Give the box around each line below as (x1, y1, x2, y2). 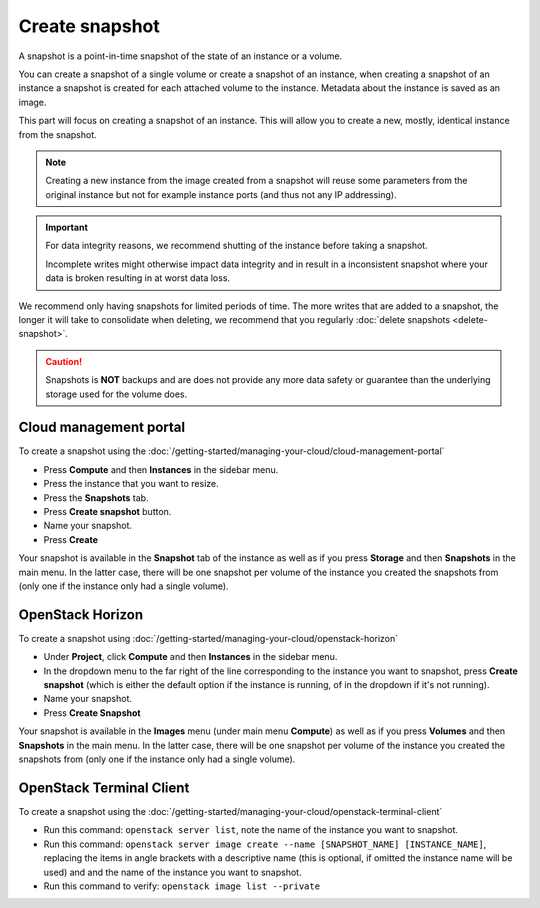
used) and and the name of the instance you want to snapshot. (43, 866, 302, 878)
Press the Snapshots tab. (43, 491, 149, 504)
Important (45, 221, 89, 234)
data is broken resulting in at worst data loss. (45, 272, 230, 284)
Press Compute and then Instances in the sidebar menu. (43, 463, 279, 475)
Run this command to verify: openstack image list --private (43, 880, 320, 892)
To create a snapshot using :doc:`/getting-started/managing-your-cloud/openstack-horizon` (18, 632, 399, 644)
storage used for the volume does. (45, 388, 188, 400)
